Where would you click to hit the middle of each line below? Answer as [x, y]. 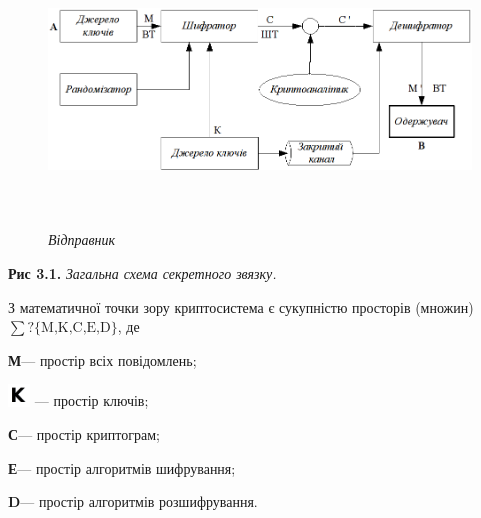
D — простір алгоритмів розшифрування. [133, 501]
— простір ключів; [91, 400]
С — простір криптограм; [84, 434]
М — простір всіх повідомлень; [102, 359]
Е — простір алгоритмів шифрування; [122, 467]
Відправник [82, 239]
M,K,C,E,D [76, 328]
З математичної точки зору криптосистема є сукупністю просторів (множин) [241, 306]
